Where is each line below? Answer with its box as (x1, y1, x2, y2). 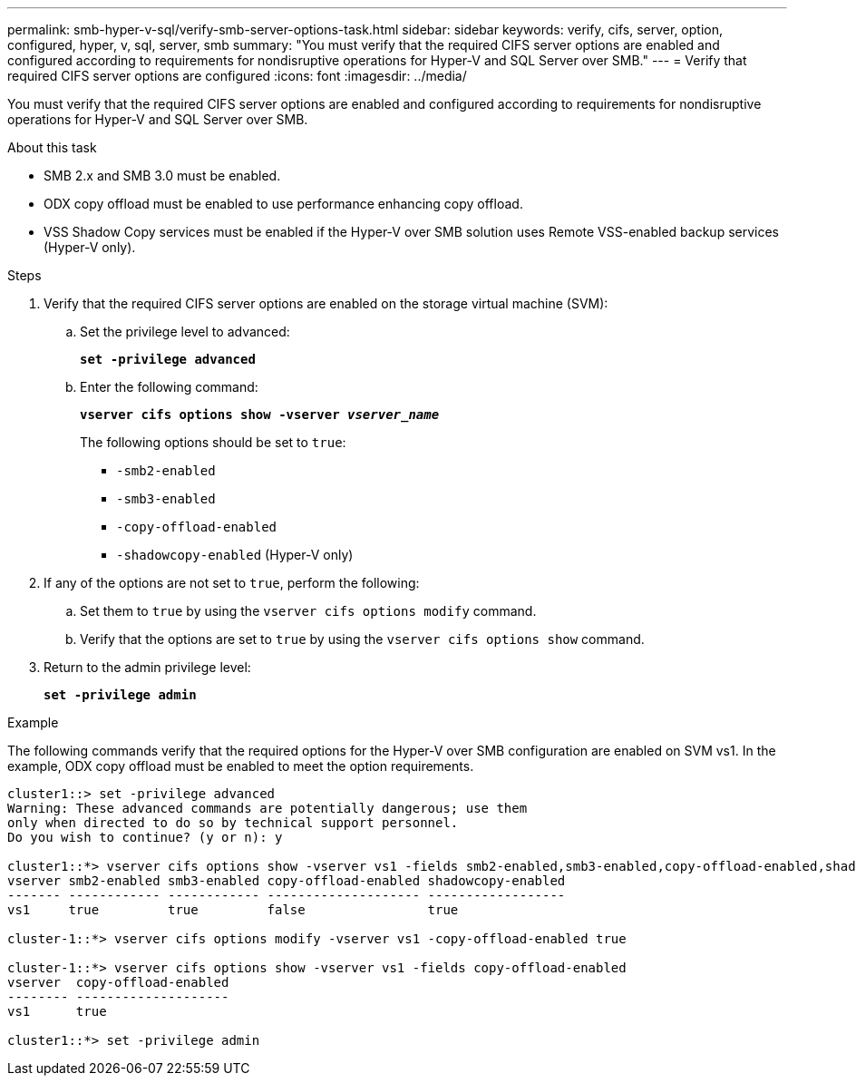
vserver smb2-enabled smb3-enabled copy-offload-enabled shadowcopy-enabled (7, 873, 566, 888)
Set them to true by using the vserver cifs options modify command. (80, 603, 537, 619)
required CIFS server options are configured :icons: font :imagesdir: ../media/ (7, 68, 467, 83)
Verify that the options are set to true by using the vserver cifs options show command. (80, 631, 645, 647)
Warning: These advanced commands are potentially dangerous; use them (7, 801, 528, 815)
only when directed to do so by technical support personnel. (7, 815, 459, 830)
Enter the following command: (80, 379, 258, 395)
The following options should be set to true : (80, 434, 346, 450)
